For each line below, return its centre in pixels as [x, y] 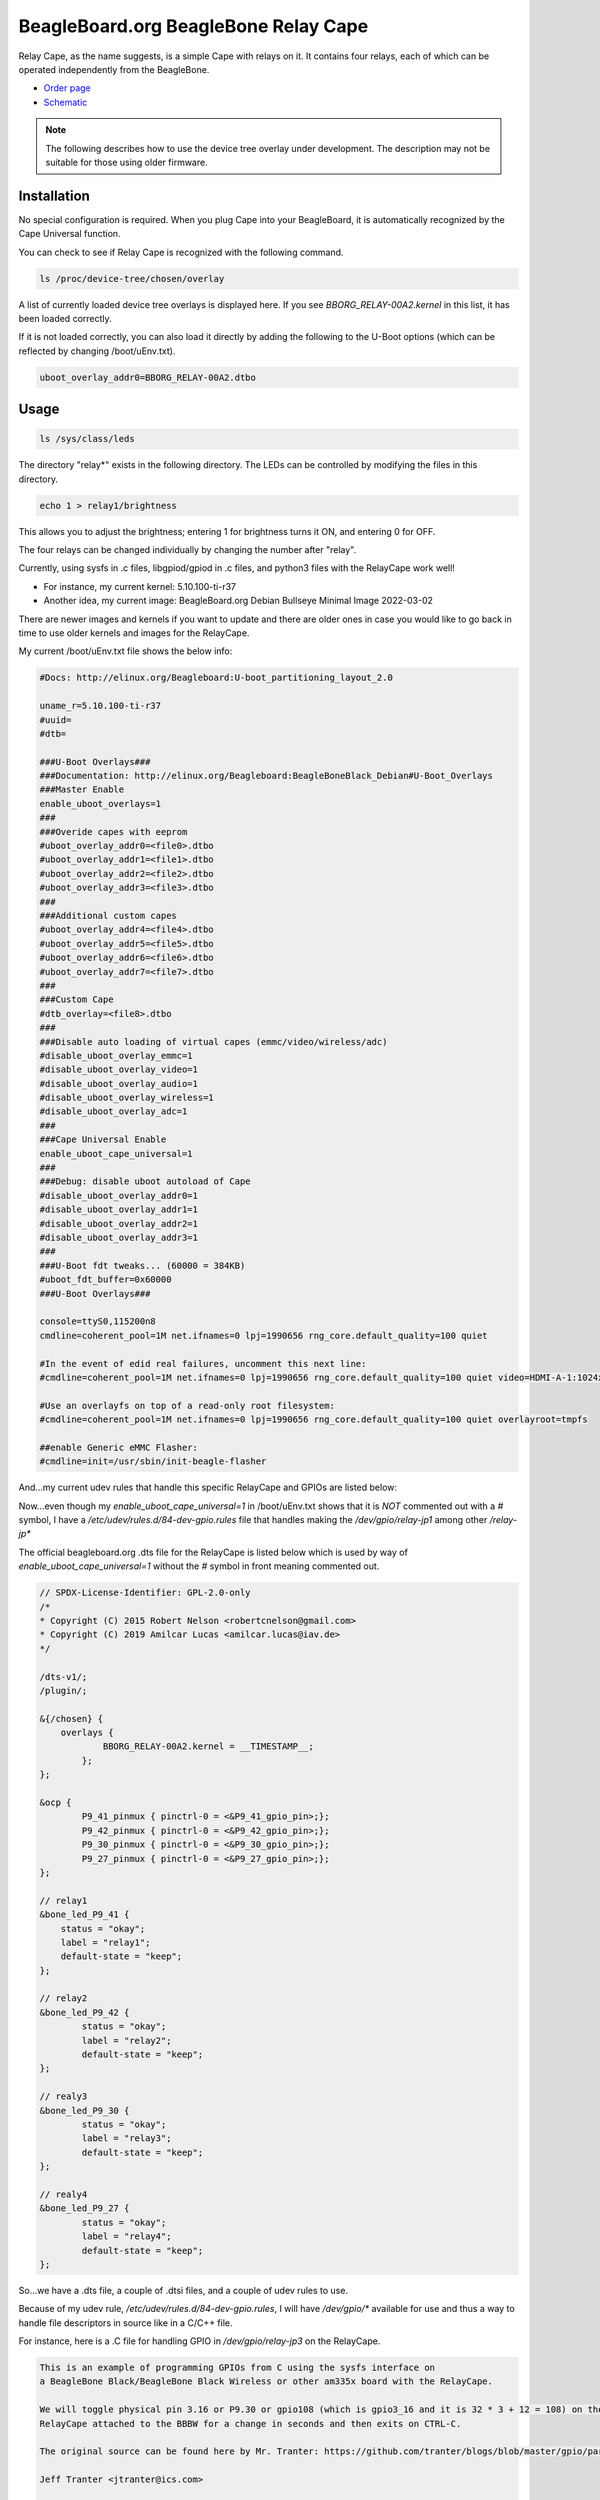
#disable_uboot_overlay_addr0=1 [119, 1195]
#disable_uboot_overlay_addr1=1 [119, 1209]
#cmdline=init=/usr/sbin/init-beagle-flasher [153, 1461]
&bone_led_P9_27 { [84, 2208]
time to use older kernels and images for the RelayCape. [134, 632]
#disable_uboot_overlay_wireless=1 [126, 1098]
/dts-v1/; [63, 1676]
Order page [67, 88]
